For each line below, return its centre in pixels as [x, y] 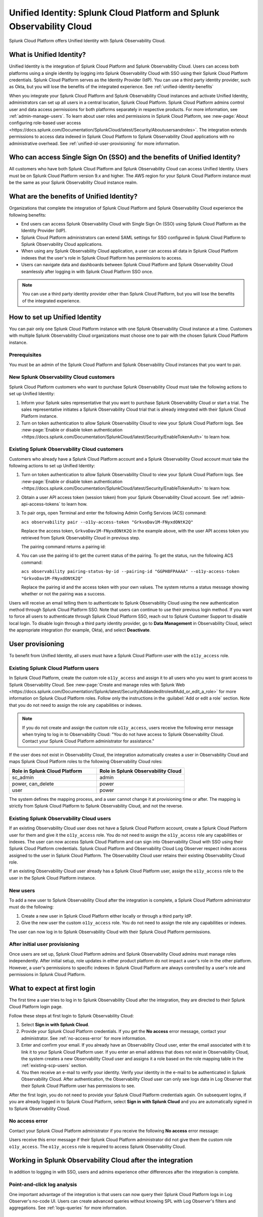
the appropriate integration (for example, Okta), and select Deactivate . [80, 630]
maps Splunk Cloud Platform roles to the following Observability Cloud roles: [86, 761]
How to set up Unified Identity [55, 317]
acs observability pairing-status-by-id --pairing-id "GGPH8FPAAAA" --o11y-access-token [130, 572]
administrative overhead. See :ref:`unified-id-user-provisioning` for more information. [94, 143]
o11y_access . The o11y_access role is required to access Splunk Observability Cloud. [97, 1146]
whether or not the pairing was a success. [63, 594]
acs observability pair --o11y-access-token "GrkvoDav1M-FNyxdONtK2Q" [107, 522]
